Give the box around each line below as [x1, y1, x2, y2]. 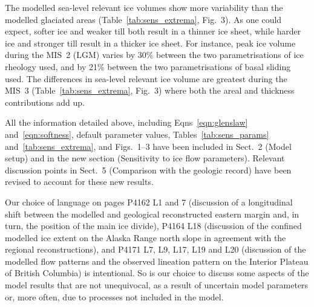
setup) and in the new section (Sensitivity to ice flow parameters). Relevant [5, 152, 285, 164]
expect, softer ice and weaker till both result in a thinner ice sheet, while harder [5, 25, 301, 37]
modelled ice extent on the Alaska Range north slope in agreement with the [5, 231, 286, 244]
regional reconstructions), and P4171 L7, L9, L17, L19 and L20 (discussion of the [5, 243, 306, 256]
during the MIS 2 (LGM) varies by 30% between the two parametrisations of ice [5, 48, 304, 61]
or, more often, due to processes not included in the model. [5, 290, 224, 303]
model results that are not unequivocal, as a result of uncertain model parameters [5, 279, 309, 291]
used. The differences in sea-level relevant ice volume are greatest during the [5, 72, 287, 85]
